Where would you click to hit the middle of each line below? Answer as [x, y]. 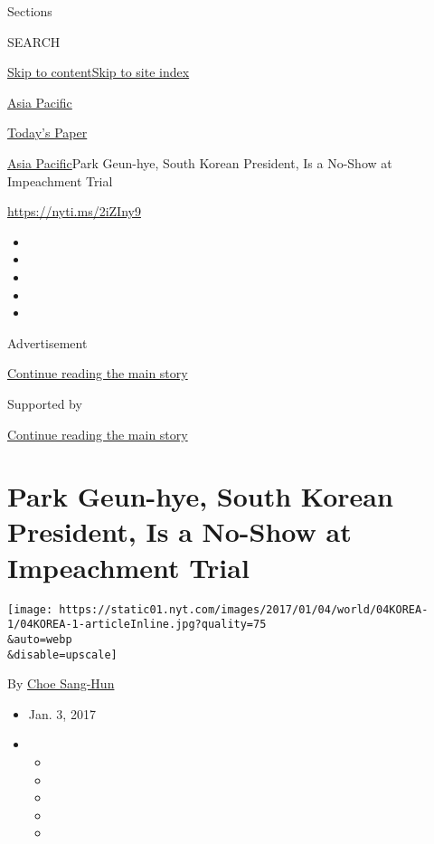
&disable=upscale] [62, 654]
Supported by [45, 403]
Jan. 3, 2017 [62, 713]
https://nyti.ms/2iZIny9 [74, 211]
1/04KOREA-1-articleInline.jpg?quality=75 [137, 625]
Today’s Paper [47, 133]
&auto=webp [40, 639]
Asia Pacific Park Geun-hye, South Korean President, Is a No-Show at [200, 162]
